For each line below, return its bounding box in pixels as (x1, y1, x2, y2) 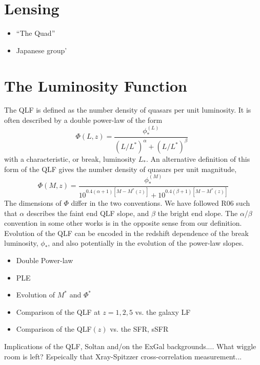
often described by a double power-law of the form (4, 115, 163, 125)
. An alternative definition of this (146, 154, 250, 164)
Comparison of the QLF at (16, 306, 101, 317)
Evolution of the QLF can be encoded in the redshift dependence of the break (4, 227, 249, 238)
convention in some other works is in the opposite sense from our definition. (4, 218, 242, 228)
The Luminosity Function (4, 75, 187, 96)
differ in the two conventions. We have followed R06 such (71, 198, 250, 208)
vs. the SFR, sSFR (110, 324, 169, 334)
